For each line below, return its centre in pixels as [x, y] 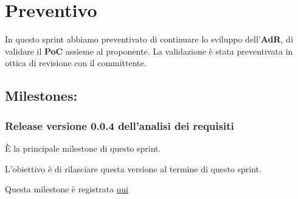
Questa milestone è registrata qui [67, 189]
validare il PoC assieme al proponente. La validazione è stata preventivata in [149, 51]
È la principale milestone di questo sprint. [83, 148]
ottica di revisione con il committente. [76, 63]
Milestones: [41, 96]
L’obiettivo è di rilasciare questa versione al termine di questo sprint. [133, 168]
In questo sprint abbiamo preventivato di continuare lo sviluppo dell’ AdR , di [149, 39]
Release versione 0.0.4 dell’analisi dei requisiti [120, 125]
